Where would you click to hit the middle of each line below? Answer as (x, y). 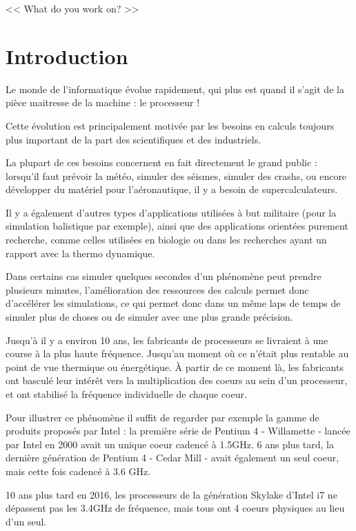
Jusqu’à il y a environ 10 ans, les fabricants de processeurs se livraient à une (167, 340)
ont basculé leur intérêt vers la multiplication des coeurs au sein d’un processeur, (177, 380)
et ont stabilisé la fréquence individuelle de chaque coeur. (126, 394)
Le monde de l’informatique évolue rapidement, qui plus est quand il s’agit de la (175, 89)
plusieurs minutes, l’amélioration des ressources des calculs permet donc (157, 289)
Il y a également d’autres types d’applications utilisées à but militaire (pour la (171, 212)
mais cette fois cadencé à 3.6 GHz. (78, 471)
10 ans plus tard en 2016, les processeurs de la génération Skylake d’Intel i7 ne (171, 494)
